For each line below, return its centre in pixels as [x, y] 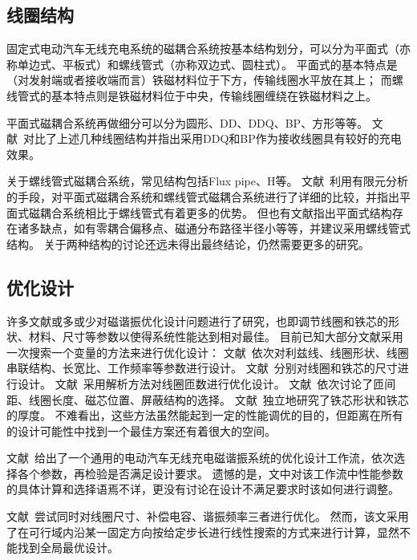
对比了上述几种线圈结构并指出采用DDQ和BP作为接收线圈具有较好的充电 [212, 138]
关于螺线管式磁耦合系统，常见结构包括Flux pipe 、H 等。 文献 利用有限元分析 [208, 181]
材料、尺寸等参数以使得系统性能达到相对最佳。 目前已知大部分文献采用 [216, 337]
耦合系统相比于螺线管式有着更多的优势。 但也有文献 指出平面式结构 [216, 212]
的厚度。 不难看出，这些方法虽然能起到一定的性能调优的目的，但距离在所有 [205, 415]
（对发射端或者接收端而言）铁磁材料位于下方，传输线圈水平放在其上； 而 [199, 80]
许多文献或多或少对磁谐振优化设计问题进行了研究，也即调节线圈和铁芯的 [197, 321]
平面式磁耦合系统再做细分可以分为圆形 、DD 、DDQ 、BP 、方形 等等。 [188, 122]
